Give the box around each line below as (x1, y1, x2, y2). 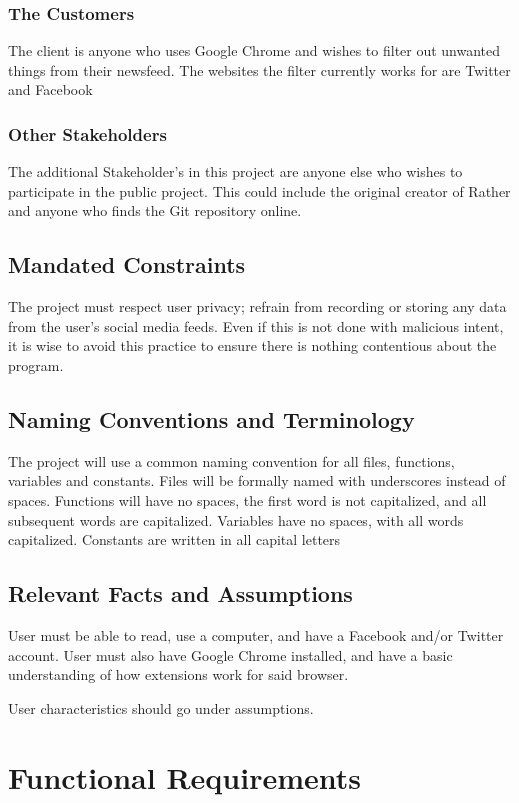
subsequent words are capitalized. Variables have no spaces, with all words (8, 509, 464, 530)
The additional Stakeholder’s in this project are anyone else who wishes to (8, 161, 463, 182)
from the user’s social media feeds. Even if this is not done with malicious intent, (8, 315, 504, 336)
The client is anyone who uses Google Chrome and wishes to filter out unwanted (8, 40, 501, 61)
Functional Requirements (8, 756, 361, 797)
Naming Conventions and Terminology (8, 403, 415, 434)
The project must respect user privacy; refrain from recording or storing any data (8, 296, 507, 317)
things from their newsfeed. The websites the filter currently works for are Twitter (8, 59, 511, 80)
